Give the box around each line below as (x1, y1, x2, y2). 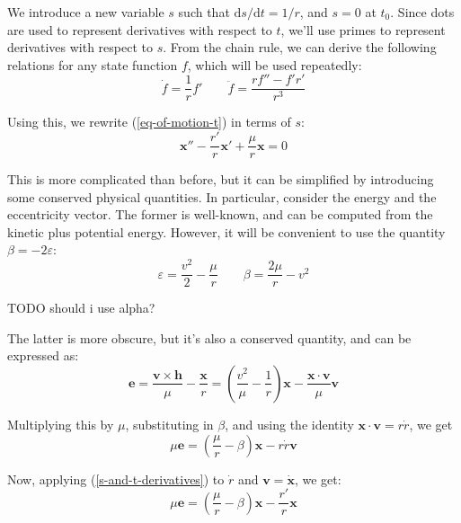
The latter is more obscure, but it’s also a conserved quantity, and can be (7, 328, 412, 347)
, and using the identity (225, 414, 354, 433)
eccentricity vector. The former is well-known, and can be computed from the (7, 205, 433, 224)
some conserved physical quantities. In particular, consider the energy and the (7, 187, 437, 206)
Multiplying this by (7, 414, 114, 433)
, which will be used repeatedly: (187, 55, 362, 74)
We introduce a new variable (7, 3, 164, 21)
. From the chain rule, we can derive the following (163, 38, 437, 57)
